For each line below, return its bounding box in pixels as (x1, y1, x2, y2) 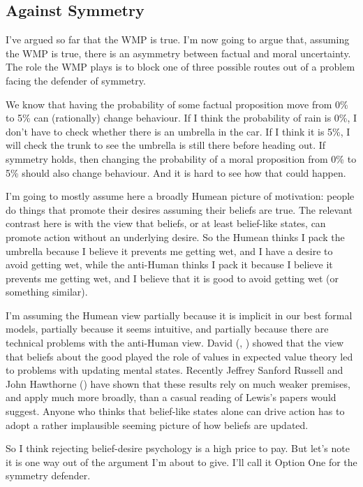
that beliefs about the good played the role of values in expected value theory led (6, 349, 353, 363)
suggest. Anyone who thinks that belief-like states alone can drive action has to (6, 404, 345, 419)
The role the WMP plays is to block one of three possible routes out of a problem (6, 59, 355, 74)
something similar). (6, 284, 88, 299)
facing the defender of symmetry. (6, 73, 146, 87)
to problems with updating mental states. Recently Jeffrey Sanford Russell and (6, 363, 343, 377)
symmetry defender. (6, 468, 91, 483)
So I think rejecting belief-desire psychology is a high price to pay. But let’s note (6, 441, 350, 456)
